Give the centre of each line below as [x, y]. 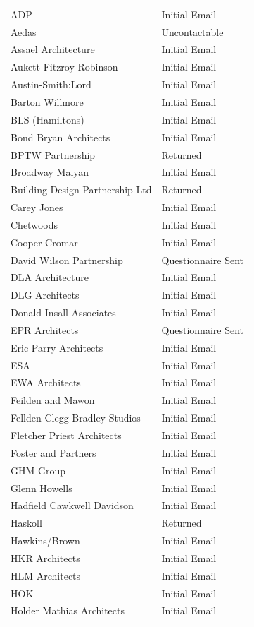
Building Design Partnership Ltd [81, 190]
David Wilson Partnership [67, 259]
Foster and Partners [53, 452]
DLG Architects [45, 295]
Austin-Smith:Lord [51, 84]
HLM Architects [46, 575]
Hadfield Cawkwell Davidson [72, 505]
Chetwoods [34, 224]
